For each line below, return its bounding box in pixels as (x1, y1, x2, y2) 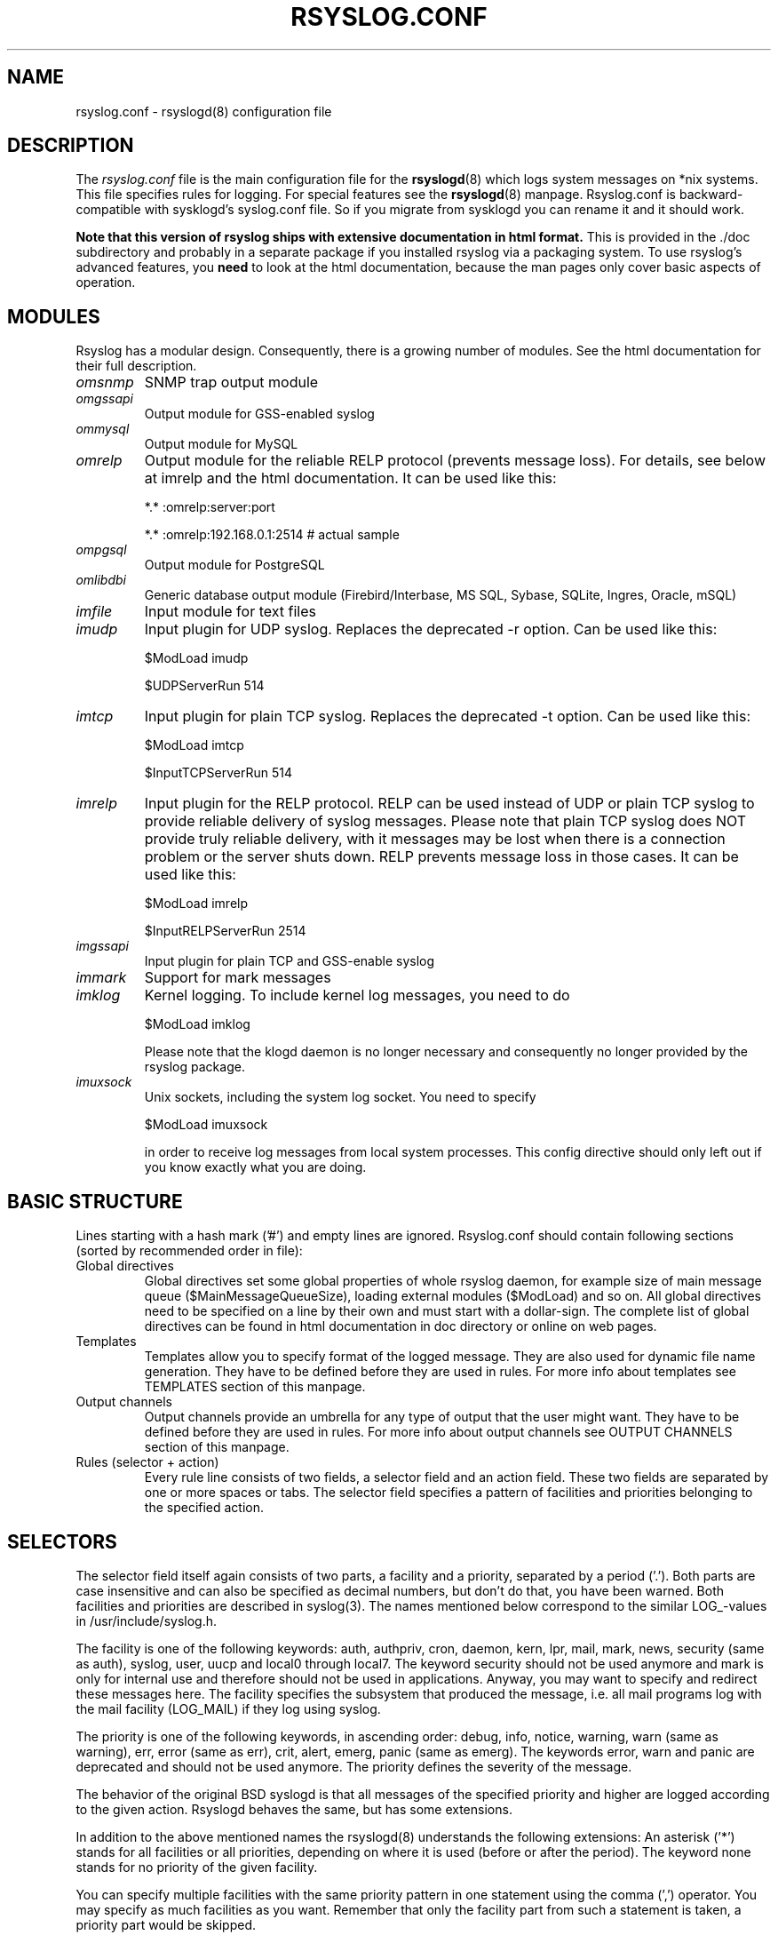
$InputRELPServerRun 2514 (144, 923, 306, 939)
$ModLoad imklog (144, 1016, 250, 1032)
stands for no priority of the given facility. (75, 1859, 318, 1875)
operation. (75, 275, 136, 291)
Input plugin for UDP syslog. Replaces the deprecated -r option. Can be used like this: (144, 620, 718, 639)
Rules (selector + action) (75, 1454, 219, 1470)
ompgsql (75, 542, 127, 558)
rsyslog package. (144, 1059, 245, 1075)
